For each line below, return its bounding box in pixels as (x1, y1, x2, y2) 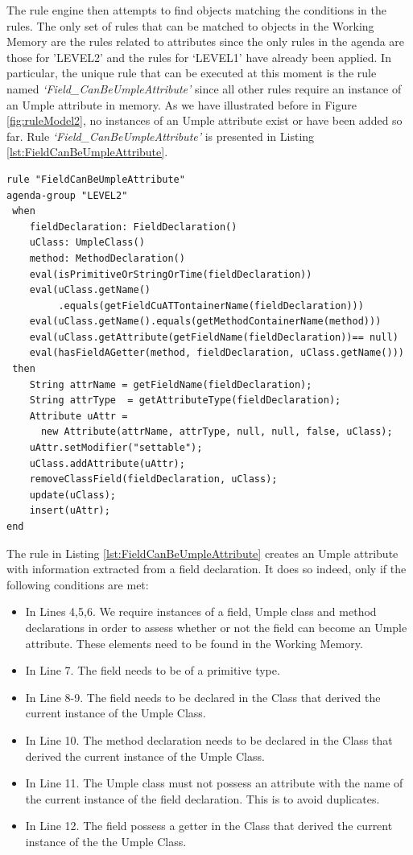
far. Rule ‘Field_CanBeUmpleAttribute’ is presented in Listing (6, 127, 315, 144)
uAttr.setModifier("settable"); (29, 442, 203, 454)
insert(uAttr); (29, 505, 110, 517)
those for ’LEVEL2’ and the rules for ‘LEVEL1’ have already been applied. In (6, 48, 391, 65)
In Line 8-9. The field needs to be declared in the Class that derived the (25, 688, 381, 705)
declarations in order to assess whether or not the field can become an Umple (25, 618, 407, 635)
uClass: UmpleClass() (29, 237, 145, 249)
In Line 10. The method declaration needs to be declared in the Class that (25, 731, 393, 748)
